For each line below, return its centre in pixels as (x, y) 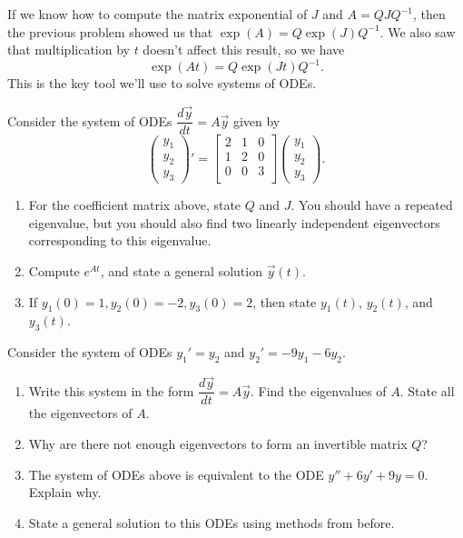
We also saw (422, 31)
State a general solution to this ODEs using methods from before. (212, 522)
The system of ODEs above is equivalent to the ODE (176, 474)
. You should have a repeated (372, 205)
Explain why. (65, 492)
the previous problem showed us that (110, 31)
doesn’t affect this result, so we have (244, 50)
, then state (285, 301)
